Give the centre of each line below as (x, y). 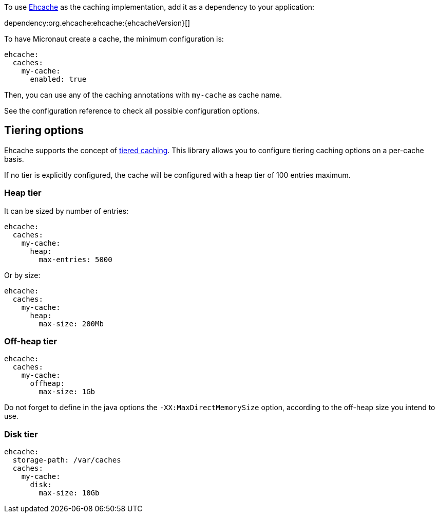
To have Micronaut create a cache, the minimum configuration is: (114, 39)
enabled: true (58, 79)
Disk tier (21, 434)
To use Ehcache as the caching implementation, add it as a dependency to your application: (159, 7)
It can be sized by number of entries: (66, 211)
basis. (14, 159)
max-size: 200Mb (71, 324)
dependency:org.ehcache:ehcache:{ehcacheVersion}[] (97, 23)
